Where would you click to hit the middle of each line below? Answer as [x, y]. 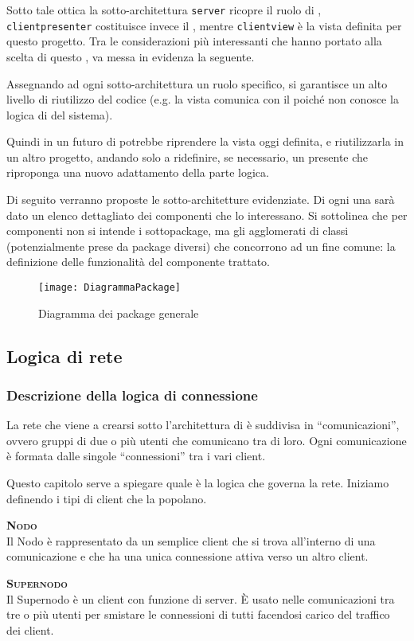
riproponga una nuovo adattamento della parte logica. [138, 172]
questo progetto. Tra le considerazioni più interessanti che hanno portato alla [194, 41]
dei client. [30, 629]
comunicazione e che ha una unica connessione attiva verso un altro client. [187, 556]
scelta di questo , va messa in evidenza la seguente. [131, 56]
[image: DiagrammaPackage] [109, 288]
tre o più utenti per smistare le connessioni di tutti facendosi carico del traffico [198, 614]
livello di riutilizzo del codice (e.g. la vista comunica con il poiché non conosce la [203, 99]
